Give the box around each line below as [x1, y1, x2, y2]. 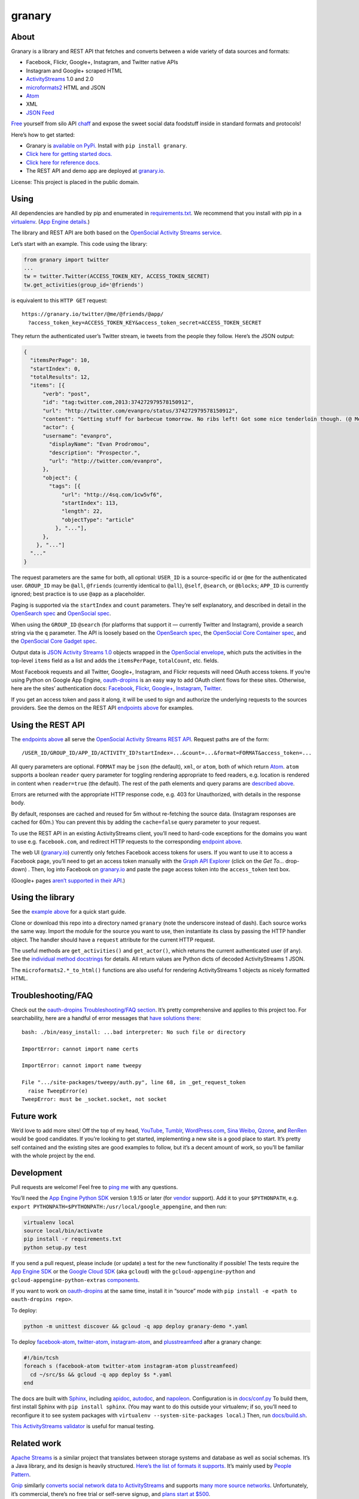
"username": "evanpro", [42, 432, 112, 439]
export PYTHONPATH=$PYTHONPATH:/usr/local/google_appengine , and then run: [11, 1203, 227, 1210]
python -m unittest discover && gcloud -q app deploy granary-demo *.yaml [23, 1323, 248, 1329]
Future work [11, 1111, 57, 1121]
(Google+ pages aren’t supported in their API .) [11, 877, 126, 884]
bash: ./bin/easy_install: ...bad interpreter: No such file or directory [22, 1028, 246, 1036]
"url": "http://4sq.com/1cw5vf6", [61, 491, 163, 498]
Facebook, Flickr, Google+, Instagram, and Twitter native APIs [26, 59, 179, 66]
